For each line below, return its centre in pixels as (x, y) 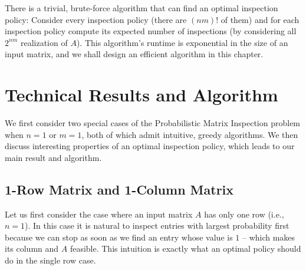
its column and (32, 248)
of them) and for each (260, 19)
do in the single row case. (50, 260)
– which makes (269, 237)
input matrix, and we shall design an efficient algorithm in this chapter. (134, 54)
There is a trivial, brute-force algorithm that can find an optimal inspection (142, 8)
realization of (44, 42)
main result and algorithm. (53, 157)
